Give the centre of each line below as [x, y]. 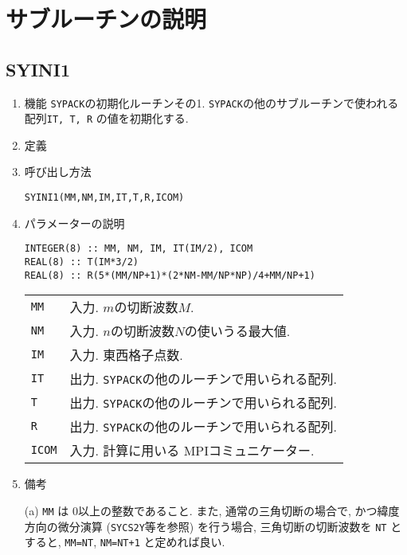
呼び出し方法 [58, 172]
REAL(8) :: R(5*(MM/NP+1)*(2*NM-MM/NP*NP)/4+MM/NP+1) [170, 275]
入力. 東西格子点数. [126, 355]
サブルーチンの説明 [106, 19]
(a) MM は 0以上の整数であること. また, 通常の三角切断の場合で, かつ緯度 [212, 510]
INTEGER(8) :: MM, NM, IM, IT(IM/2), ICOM [139, 249]
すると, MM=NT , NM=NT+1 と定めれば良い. [125, 542]
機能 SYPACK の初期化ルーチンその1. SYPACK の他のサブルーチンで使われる [211, 102]
